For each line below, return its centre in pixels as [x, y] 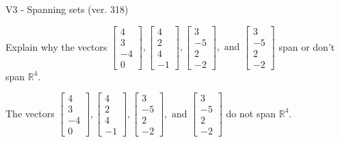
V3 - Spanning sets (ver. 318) [67, 9]
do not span [251, 113]
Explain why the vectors [56, 46]
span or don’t [307, 46]
